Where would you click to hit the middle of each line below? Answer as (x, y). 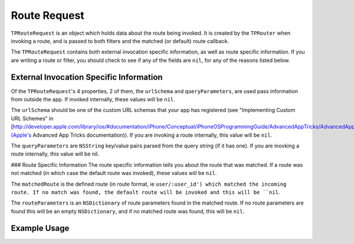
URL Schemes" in (32, 118)
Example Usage (40, 228)
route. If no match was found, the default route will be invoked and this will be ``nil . (145, 192)
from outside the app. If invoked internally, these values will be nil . (93, 100)
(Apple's (21, 135)
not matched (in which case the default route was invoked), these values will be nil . (114, 173)
